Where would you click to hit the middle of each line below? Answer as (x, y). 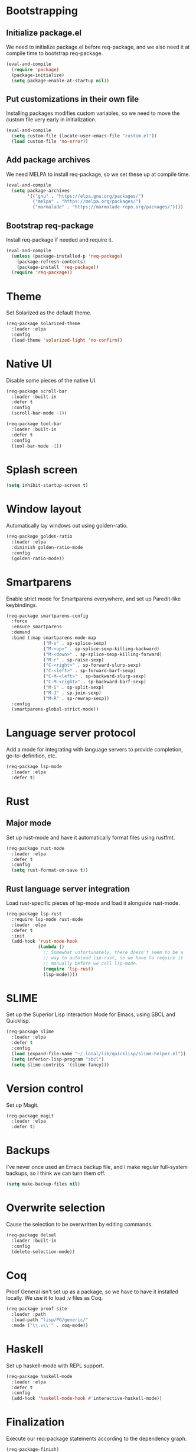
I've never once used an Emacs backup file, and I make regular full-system (97, 1167)
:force (19, 621)
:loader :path (29, 1315)
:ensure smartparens (37, 627)
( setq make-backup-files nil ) (43, 1184)
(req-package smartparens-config (47, 616)
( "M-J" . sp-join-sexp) (72, 693)
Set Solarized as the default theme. (49, 313)
